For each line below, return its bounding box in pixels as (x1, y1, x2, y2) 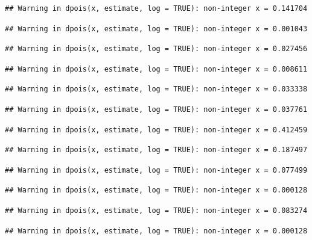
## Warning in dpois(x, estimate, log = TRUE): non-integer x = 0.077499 (5, 165, 308, 174)
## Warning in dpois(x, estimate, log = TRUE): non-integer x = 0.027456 (5, 45, 308, 54)
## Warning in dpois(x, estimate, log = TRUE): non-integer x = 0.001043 (5, 24, 308, 33)
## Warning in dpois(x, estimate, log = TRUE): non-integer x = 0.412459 (5, 125, 308, 134)
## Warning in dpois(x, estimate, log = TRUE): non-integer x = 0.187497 (5, 146, 308, 155)
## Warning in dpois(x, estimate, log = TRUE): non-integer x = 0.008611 (5, 64, 308, 73)
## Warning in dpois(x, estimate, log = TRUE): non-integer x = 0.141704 (5, 4, 308, 13)
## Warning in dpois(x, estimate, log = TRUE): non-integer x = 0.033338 (5, 85, 308, 94)
